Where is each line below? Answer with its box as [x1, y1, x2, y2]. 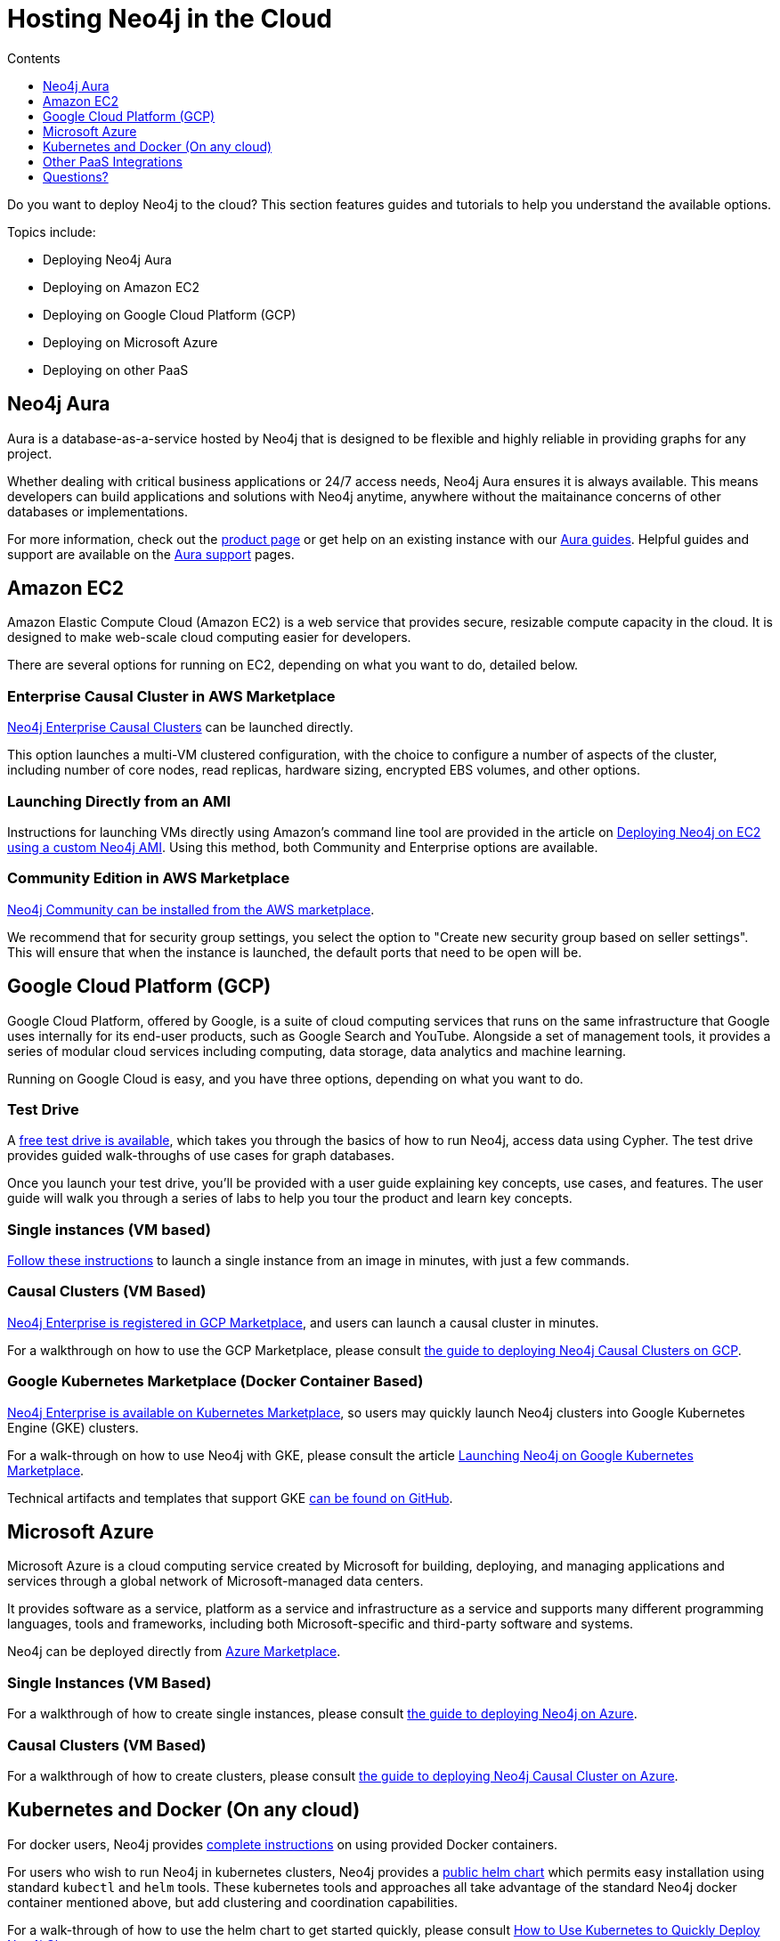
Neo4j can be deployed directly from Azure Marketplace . [7, 1644, 341, 1660]
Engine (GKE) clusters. [7, 1419, 139, 1435]
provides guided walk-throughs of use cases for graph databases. [7, 1148, 395, 1164]
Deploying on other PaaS [43, 361, 189, 378]
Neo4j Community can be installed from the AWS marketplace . [7, 901, 375, 917]
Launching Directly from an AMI [7, 792, 232, 810]
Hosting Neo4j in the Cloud [7, 4, 332, 34]
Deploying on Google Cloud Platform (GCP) [43, 306, 297, 322]
